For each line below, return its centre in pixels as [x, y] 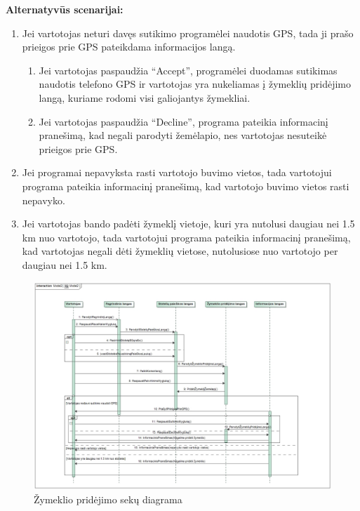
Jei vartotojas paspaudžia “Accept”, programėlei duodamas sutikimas [188, 70]
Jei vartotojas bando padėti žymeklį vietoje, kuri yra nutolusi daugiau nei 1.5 [188, 224]
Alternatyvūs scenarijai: [65, 9]
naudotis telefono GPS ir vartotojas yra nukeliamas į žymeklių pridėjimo [195, 84]
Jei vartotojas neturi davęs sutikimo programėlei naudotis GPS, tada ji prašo [188, 33]
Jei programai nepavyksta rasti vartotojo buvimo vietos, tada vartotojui [177, 172]
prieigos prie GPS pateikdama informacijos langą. [129, 47]
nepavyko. [44, 200]
